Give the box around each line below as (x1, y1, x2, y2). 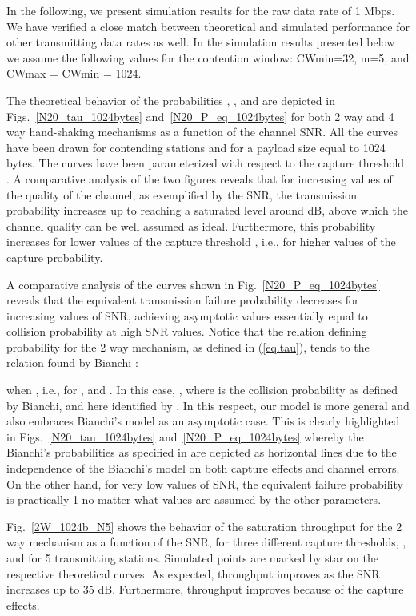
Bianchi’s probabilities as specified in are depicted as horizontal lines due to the (6, 444, 397, 461)
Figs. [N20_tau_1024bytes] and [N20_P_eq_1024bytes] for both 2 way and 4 (6, 107, 394, 124)
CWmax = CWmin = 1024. (6, 65, 142, 82)
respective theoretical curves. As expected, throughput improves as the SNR (6, 565, 380, 582)
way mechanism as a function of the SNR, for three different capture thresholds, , (6, 533, 406, 550)
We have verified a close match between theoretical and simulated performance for (6, 18, 410, 34)
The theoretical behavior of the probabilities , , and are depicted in (6, 91, 335, 108)
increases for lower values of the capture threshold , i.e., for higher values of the (6, 233, 396, 250)
